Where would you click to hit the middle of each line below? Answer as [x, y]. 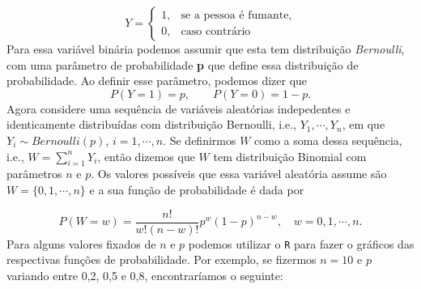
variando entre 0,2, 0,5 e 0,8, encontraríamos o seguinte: [145, 275]
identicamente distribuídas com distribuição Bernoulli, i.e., [151, 124]
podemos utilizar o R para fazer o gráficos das [301, 243]
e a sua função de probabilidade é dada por [197, 189]
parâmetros [34, 174]
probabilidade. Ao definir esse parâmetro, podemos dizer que [157, 81]
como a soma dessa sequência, [328, 140]
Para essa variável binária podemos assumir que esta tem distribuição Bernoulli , [206, 49]
